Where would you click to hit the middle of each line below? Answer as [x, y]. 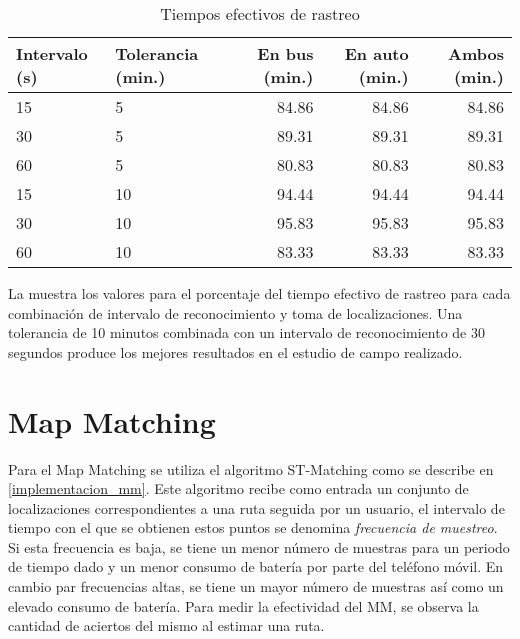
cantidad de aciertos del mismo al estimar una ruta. [166, 625]
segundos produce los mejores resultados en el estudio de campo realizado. [235, 351]
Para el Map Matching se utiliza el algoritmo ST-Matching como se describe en [251, 468]
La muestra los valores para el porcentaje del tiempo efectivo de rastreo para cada [259, 293]
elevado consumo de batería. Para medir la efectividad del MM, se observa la [243, 605]
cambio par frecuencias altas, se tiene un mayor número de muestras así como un [256, 586]
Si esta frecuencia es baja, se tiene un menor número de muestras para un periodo [259, 546]
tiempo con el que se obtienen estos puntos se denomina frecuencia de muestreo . [253, 527]
